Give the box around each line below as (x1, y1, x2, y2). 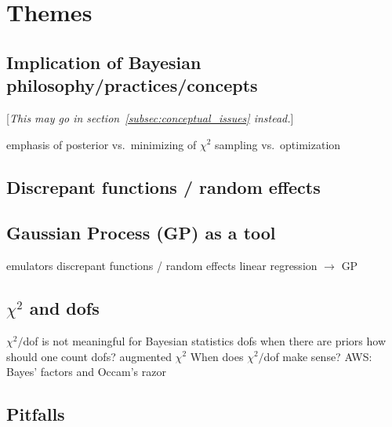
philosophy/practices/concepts (6, 73, 258, 97)
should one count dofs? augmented (6, 348, 172, 364)
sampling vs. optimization (215, 136, 341, 152)
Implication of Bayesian (6, 49, 201, 74)
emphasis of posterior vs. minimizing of (6, 136, 197, 152)
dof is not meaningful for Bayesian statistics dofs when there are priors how (23, 332, 386, 349)
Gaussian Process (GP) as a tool (6, 221, 276, 245)
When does (190, 348, 244, 364)
